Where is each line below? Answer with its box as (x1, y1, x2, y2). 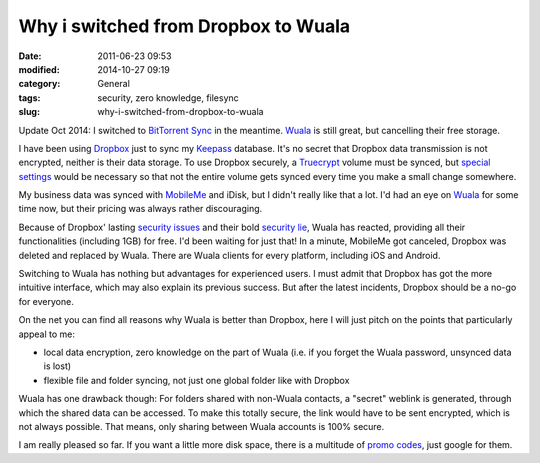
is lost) (43, 360, 72, 372)
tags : (18, 91, 41, 104)
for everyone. (18, 295, 74, 307)
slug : (18, 106, 40, 118)
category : (18, 78, 61, 90)
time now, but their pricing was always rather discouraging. (18, 203, 263, 215)
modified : (18, 63, 60, 75)
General (97, 78, 130, 90)
